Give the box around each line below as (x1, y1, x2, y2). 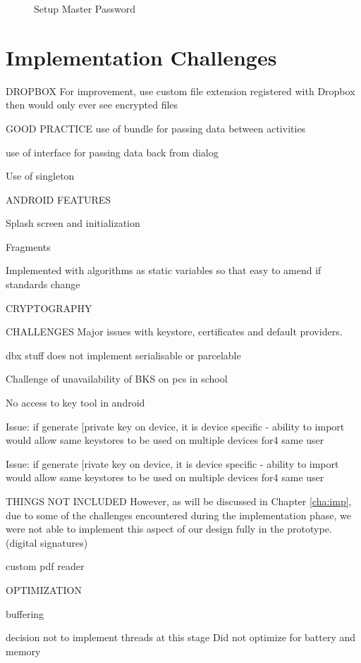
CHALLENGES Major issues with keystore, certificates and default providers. (6, 324, 343, 339)
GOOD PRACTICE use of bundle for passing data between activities (6, 120, 306, 135)
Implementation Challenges (6, 42, 277, 71)
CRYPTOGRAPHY (6, 300, 92, 315)
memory (6, 643, 41, 658)
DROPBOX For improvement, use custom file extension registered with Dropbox (6, 83, 355, 98)
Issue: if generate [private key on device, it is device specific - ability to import (6, 419, 345, 433)
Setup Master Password (34, 1, 136, 16)
